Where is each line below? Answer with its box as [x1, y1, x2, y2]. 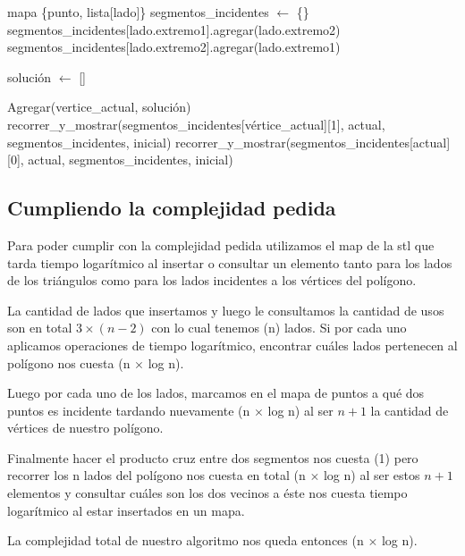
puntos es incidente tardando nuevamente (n [7, 400, 250, 419]
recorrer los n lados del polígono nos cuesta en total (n [7, 466, 306, 484]
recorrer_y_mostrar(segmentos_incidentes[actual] [175, 132, 451, 151]
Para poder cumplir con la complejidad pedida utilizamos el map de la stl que [7, 235, 435, 254]
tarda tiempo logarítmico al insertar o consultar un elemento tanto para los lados [7, 253, 452, 272]
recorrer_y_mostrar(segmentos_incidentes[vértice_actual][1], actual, [7, 114, 385, 133]
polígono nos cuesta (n [7, 353, 131, 372]
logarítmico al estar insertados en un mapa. [7, 501, 245, 519]
